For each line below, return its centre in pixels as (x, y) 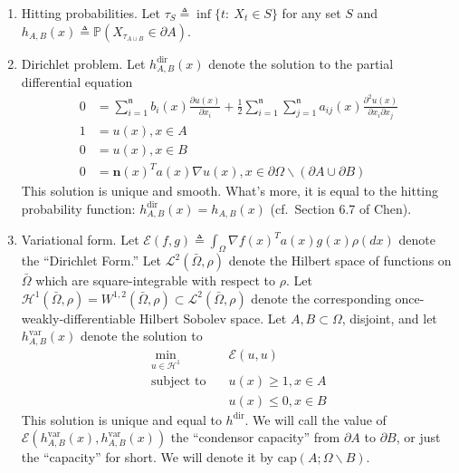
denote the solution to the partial (301, 63)
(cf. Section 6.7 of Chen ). (341, 208)
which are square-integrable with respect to (156, 280)
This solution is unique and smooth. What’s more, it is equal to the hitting (229, 191)
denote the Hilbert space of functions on (340, 260)
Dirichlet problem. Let (83, 63)
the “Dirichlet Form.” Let (91, 260)
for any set (311, 13)
